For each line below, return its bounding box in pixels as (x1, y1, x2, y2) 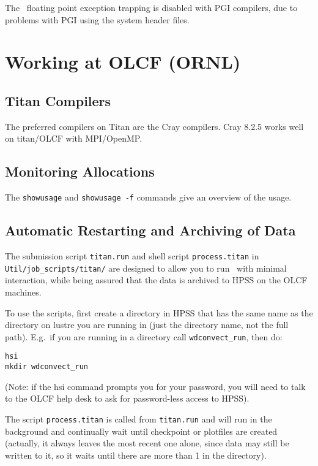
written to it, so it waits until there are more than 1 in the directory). (5, 448, 267, 461)
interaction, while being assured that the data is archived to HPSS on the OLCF (5, 273, 308, 286)
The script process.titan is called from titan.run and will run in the (5, 412, 272, 425)
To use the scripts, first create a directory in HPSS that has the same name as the (5, 306, 313, 319)
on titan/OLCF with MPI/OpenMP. (5, 132, 142, 145)
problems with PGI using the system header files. (5, 13, 190, 26)
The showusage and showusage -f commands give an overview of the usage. (5, 191, 292, 204)
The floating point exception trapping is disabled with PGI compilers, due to (5, 1, 298, 13)
